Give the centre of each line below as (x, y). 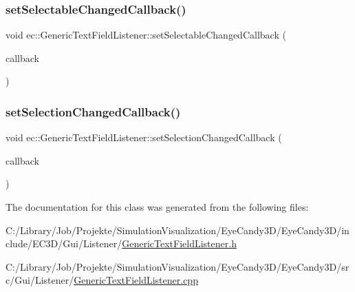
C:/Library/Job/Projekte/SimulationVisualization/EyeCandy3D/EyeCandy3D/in (177, 230)
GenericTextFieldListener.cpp (136, 280)
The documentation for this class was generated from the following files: (157, 207)
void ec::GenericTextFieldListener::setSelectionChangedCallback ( (144, 137)
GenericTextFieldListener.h (179, 243)
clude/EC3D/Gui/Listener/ (64, 243)
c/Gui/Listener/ (40, 280)
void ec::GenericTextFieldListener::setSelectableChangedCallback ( (146, 35)
